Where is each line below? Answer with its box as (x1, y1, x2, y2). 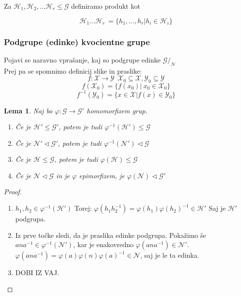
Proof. (4, 187, 22, 197)
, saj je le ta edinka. (140, 250, 199, 260)
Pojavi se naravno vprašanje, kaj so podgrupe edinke (4, 54, 161, 64)
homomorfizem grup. (86, 105, 147, 115)
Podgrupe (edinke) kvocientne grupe (4, 35, 150, 47)
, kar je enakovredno (73, 239, 134, 249)
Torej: (74, 203, 92, 213)
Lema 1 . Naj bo (4, 105, 53, 115)
